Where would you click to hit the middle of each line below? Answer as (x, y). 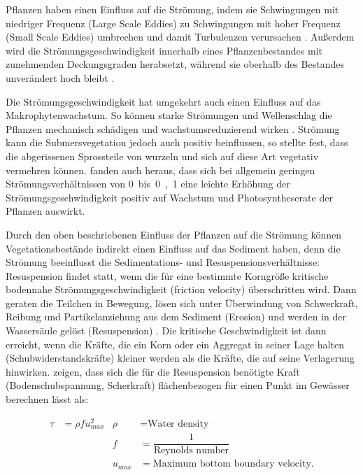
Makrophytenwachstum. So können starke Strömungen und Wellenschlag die (169, 115)
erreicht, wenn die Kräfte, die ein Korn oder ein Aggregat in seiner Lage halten (175, 344)
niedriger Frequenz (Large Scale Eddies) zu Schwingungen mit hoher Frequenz (173, 23)
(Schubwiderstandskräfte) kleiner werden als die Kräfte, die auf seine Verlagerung (180, 358)
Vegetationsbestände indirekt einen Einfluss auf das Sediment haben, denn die (173, 248)
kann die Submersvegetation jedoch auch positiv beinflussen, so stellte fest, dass (177, 142)
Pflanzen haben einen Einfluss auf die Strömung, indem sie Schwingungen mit (172, 9)
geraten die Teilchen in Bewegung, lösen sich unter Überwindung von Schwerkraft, (182, 303)
